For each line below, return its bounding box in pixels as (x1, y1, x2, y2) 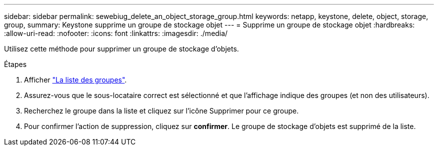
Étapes (4, 60, 27, 68)
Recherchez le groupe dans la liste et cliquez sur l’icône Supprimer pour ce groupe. (24, 106, 299, 115)
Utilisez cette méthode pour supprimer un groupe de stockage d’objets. (4, 44, 239, 53)
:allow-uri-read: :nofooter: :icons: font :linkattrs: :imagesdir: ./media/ (4, 29, 228, 37)
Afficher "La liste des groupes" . (24, 75, 127, 84)
